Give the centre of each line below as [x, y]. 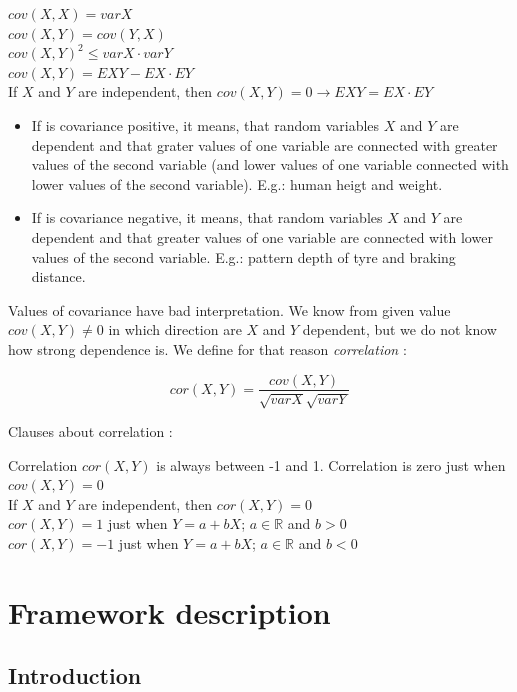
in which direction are [175, 329]
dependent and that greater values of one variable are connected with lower [262, 236]
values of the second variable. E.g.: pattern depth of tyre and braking [243, 256]
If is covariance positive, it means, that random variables [205, 124]
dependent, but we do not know [399, 329]
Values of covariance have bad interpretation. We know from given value [229, 309]
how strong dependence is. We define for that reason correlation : [207, 348]
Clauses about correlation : [90, 430]
